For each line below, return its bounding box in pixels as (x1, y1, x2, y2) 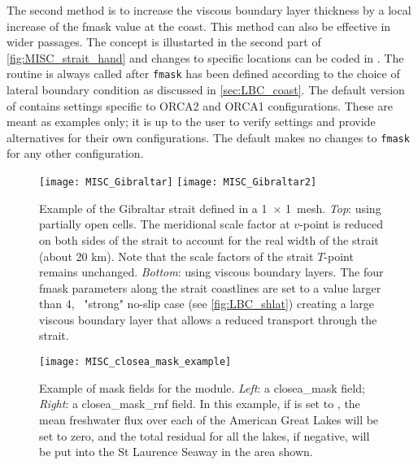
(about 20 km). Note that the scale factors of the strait (39, 247, 314, 264)
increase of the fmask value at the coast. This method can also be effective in (7, 17, 391, 34)
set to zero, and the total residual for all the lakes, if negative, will (39, 427, 370, 444)
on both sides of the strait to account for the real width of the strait (39, 231, 379, 248)
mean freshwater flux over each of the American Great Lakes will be (39, 411, 379, 428)
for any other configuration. (7, 145, 144, 162)
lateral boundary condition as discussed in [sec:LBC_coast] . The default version (7, 81, 405, 98)
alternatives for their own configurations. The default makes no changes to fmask (7, 128, 410, 146)
